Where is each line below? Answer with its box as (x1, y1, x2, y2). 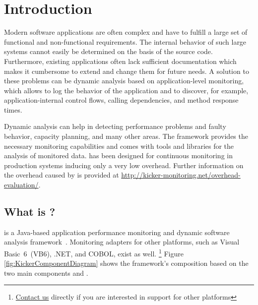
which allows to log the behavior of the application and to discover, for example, (4, 85, 249, 95)
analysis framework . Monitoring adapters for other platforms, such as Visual (4, 237, 240, 247)
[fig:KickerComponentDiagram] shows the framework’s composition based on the (4, 258, 249, 268)
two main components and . (4, 267, 88, 278)
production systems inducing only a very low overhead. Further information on (4, 160, 244, 170)
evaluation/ (4, 180, 39, 190)
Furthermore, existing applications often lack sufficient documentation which (4, 56, 237, 66)
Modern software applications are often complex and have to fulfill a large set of (4, 27, 248, 37)
